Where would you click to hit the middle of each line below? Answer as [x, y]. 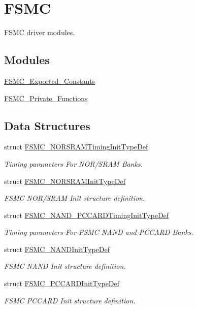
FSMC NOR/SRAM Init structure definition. [75, 198]
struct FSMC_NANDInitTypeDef [57, 249]
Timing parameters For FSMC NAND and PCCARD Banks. [99, 232]
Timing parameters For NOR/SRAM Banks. [73, 163]
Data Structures [47, 125]
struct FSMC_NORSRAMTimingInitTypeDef [76, 147]
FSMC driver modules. [40, 32]
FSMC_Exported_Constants [50, 81]
